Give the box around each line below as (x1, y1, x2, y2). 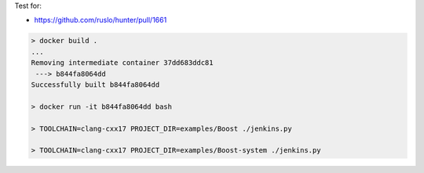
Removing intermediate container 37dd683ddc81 (31, 59, 214, 67)
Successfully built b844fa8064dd (31, 80, 160, 89)
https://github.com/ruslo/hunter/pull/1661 (34, 16, 167, 25)
